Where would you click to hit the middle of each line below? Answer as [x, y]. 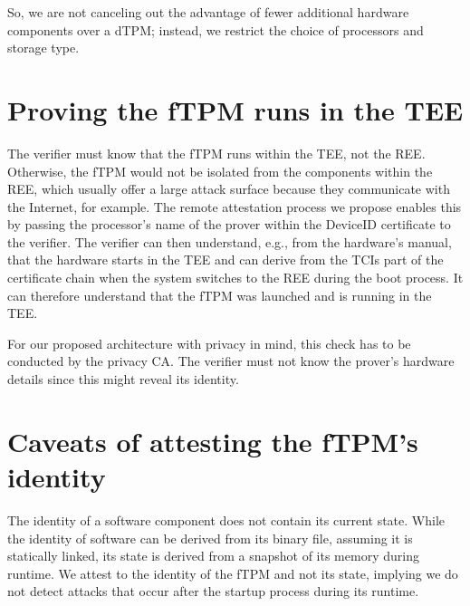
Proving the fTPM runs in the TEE [235, 109]
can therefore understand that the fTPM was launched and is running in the [220, 295]
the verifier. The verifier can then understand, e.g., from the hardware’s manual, [230, 241]
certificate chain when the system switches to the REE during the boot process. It [235, 278]
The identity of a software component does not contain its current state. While [226, 519]
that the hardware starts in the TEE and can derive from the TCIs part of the [225, 260]
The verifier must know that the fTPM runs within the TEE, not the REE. [216, 153]
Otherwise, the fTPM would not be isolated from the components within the [220, 171]
